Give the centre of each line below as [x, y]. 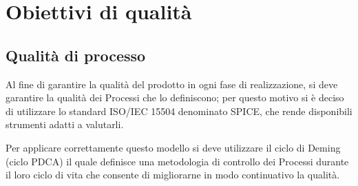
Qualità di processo [76, 55]
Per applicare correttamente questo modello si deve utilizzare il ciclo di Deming [173, 147]
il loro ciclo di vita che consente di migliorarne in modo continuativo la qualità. [173, 175]
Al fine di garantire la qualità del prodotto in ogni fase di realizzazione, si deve [172, 84]
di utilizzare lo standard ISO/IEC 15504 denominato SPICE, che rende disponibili [179, 111]
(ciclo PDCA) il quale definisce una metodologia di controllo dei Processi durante [177, 161]
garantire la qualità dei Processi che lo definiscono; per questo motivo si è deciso [175, 97]
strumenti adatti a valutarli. [65, 124]
